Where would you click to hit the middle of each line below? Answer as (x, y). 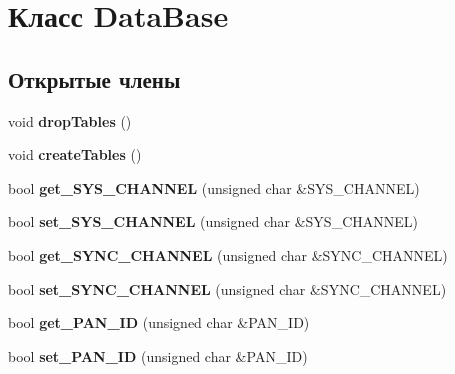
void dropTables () (70, 120)
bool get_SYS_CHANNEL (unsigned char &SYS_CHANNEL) (214, 187)
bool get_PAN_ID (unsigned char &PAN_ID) (159, 322)
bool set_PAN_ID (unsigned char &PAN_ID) (158, 355)
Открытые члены (94, 78)
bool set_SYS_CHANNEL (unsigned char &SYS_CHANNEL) (213, 221)
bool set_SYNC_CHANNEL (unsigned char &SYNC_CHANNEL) (227, 288)
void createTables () (75, 154)
